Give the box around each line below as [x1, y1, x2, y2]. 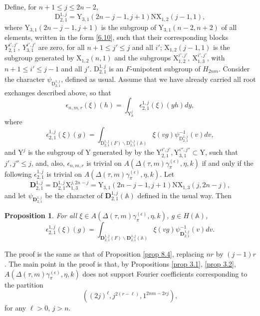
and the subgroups [114, 52, 171, 63]
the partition [4, 279, 43, 290]
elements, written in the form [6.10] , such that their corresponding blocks [4, 32, 229, 42]
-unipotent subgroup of [130, 63, 201, 73]
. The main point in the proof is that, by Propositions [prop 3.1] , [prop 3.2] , [4, 259, 236, 269]
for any [4, 303, 26, 313]
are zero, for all [38, 41, 85, 52]
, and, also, [31, 157, 65, 168]
